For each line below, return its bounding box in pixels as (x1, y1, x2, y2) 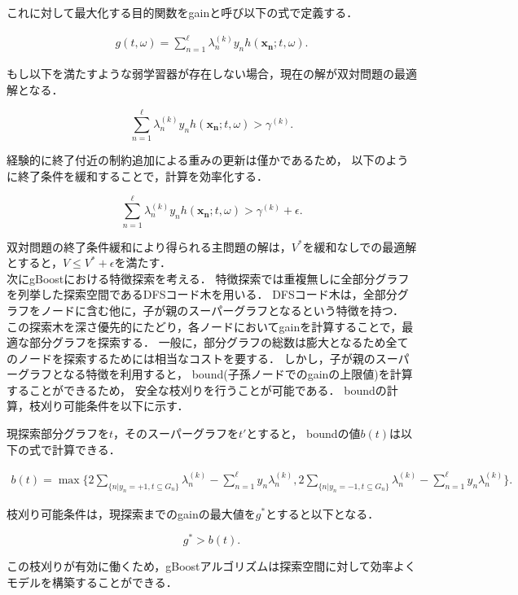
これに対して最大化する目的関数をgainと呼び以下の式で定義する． (7, 4, 358, 20)
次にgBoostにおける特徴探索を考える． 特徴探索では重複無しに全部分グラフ (7, 269, 410, 287)
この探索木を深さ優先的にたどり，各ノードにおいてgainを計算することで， (7, 317, 402, 335)
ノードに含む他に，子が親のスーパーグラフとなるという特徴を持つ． (40, 301, 405, 318)
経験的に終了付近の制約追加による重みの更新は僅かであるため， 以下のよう (7, 151, 409, 168)
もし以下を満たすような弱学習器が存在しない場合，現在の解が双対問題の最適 (7, 64, 417, 81)
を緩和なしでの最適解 (302, 238, 417, 255)
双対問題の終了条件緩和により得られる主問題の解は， (7, 238, 292, 255)
